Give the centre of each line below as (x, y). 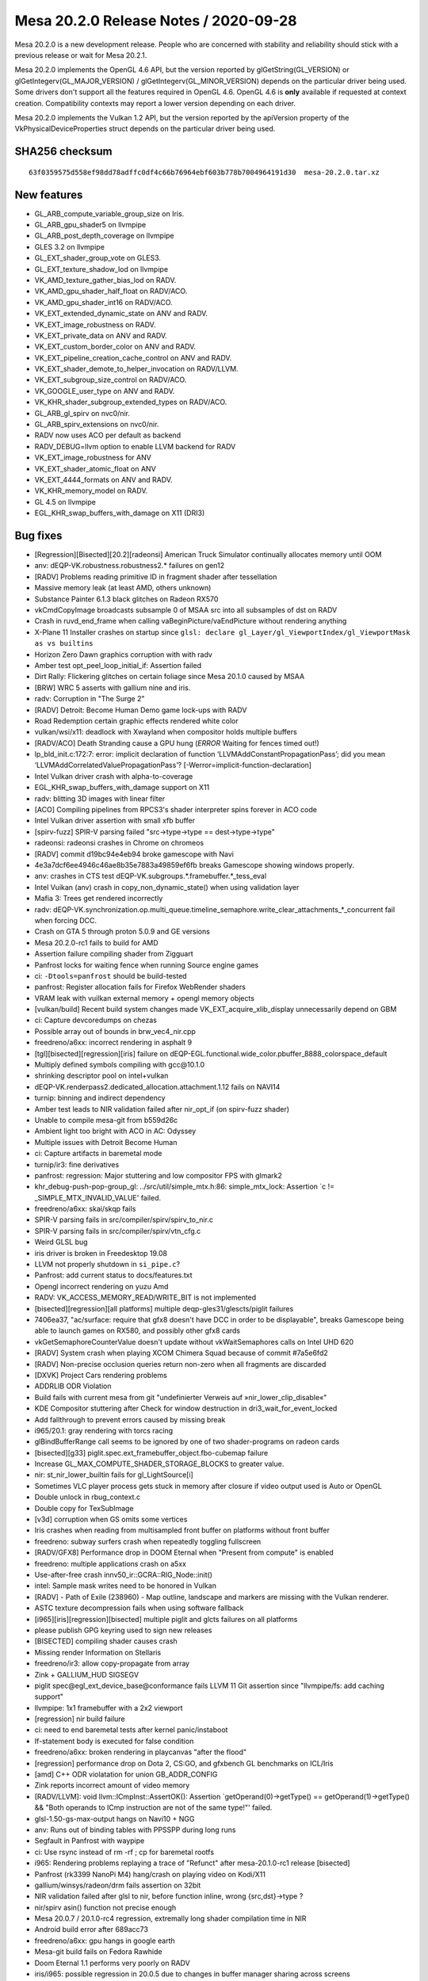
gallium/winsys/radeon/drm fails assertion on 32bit (118, 1885)
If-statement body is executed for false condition (114, 1741)
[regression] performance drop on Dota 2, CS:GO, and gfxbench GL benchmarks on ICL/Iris (184, 1763)
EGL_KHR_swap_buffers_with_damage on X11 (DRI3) (120, 513)
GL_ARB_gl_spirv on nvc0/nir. (82, 413)
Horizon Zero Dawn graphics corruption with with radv (124, 655)
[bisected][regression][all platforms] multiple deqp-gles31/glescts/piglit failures (164, 1308)
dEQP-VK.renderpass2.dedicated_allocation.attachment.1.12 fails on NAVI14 (157, 1086)
